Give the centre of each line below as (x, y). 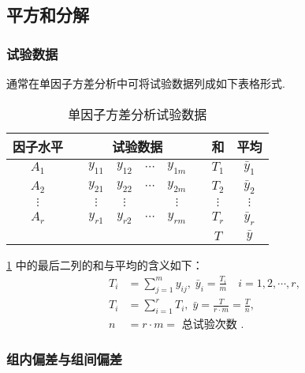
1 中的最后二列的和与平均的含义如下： (105, 265)
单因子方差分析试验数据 (138, 114)
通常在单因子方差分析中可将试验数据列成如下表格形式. (146, 83)
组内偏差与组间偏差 (65, 358)
